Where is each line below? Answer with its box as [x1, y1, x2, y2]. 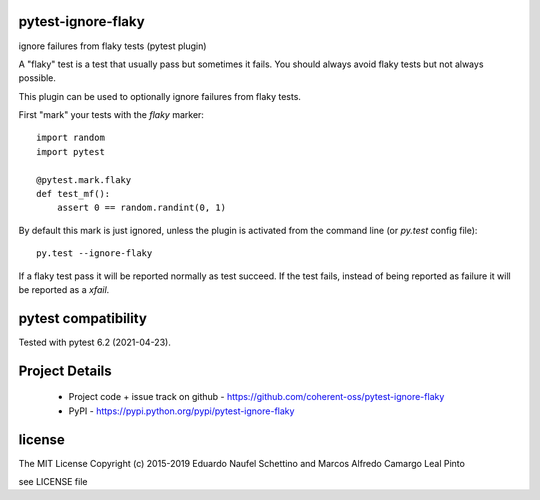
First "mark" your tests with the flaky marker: [18, 109, 205, 121]
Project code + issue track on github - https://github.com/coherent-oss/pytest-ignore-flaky [68, 391, 445, 403]
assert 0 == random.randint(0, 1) [56, 202, 227, 214]
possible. [18, 72, 57, 84]
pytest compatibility [18, 310, 147, 327]
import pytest [36, 146, 105, 157]
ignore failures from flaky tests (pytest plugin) [18, 40, 207, 52]
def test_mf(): [36, 188, 111, 200]
